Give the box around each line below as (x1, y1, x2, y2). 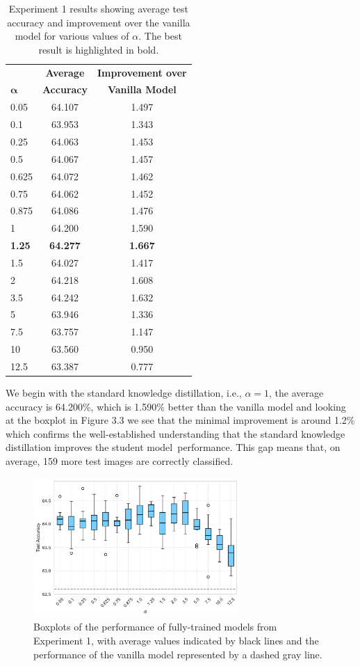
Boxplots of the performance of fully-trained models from (33, 619, 277, 634)
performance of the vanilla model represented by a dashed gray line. (33, 647, 322, 661)
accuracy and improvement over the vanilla (7, 15, 190, 29)
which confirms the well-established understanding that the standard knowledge (6, 426, 345, 441)
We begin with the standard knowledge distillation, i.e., (6, 386, 242, 400)
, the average (269, 386, 324, 400)
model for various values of (15, 29, 129, 43)
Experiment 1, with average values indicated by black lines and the (33, 633, 319, 648)
